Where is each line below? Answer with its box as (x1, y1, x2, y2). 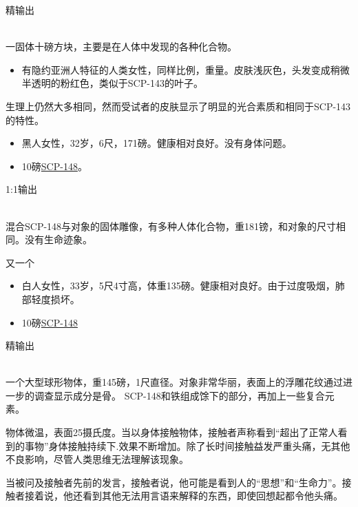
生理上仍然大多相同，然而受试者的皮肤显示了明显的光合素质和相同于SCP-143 (6, 99, 351, 113)
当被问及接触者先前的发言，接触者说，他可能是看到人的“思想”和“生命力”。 (6, 475, 342, 489)
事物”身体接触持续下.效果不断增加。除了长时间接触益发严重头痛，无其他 (24, 438, 350, 453)
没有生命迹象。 (24, 232, 92, 247)
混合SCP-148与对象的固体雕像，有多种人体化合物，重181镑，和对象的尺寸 (6, 218, 337, 233)
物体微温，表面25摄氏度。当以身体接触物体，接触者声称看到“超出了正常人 (6, 425, 338, 439)
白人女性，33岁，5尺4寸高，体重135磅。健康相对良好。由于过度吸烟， (21, 278, 335, 293)
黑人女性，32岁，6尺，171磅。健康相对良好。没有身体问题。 (21, 136, 292, 150)
